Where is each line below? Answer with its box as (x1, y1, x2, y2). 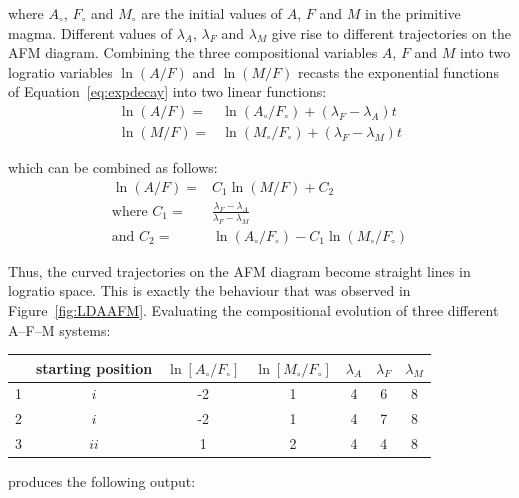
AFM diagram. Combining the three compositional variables (8, 42, 378, 63)
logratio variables (8, 61, 113, 82)
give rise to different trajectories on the (271, 22, 511, 43)
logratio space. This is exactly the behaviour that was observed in (8, 280, 411, 301)
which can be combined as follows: (8, 157, 218, 178)
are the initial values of (141, 3, 283, 23)
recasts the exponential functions (297, 61, 499, 82)
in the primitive (365, 3, 461, 23)
